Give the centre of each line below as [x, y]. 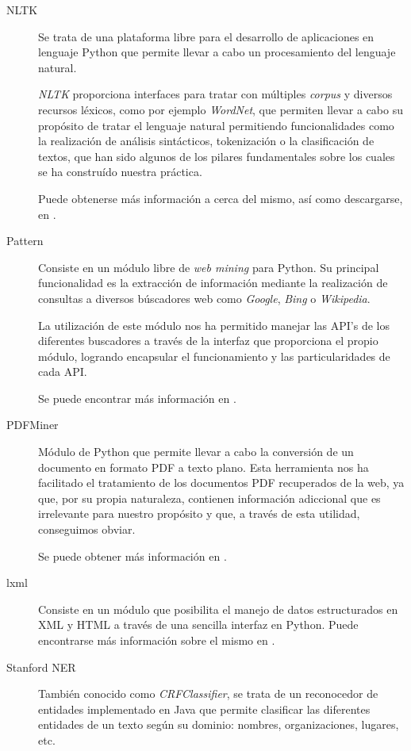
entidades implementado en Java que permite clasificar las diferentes [204, 709]
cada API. [63, 372]
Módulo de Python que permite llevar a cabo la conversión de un [196, 452]
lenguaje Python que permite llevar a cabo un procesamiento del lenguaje [217, 52]
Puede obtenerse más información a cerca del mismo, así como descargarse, [221, 198]
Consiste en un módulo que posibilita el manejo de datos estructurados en [218, 609]
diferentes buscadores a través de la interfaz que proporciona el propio [208, 341]
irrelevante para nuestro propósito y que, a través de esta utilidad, [199, 513]
